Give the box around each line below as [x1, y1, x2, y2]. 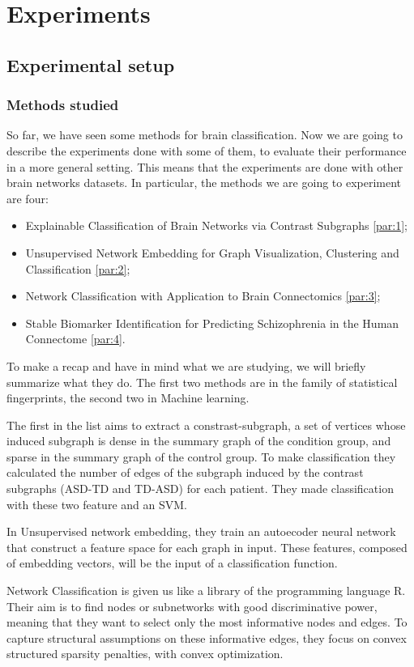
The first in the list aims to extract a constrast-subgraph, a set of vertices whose [6, 416, 406, 433]
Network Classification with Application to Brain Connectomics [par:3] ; [25, 287, 381, 304]
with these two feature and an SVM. [6, 495, 187, 512]
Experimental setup [6, 52, 175, 77]
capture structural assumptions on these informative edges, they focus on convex [6, 629, 407, 646]
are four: [6, 189, 49, 206]
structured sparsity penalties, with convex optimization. [6, 645, 284, 662]
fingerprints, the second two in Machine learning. [6, 389, 250, 406]
